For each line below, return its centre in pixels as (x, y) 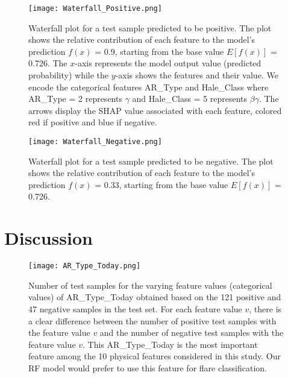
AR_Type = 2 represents (75, 99)
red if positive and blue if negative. (93, 122)
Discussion (49, 238)
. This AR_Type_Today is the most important (170, 344)
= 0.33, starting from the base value (161, 184)
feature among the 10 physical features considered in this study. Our (155, 356)
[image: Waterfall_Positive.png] (95, 8)
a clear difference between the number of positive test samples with (152, 320)
